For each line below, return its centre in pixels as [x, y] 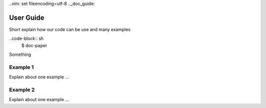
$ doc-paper [34, 45]
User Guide [27, 18]
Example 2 [22, 90]
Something [20, 55]
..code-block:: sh [26, 38]
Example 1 [21, 67]
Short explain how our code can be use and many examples [70, 29]
